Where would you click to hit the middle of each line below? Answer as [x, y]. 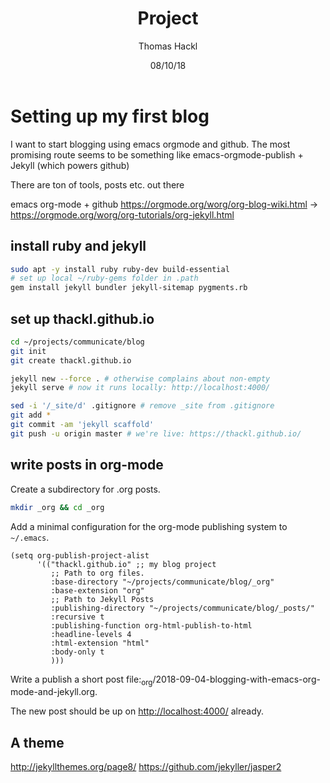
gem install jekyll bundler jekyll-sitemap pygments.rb [129, 288]
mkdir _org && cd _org [57, 507]
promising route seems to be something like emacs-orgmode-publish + [157, 154]
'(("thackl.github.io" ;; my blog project [126, 564]
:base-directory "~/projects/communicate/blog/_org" [162, 582]
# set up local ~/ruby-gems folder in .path [104, 278]
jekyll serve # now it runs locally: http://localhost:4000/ [140, 388]
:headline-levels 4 [91, 634]
